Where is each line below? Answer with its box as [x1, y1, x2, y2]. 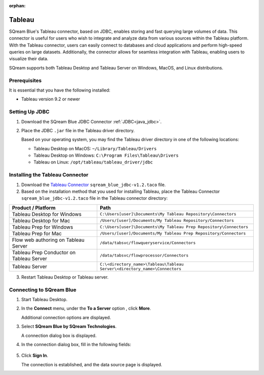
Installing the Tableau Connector [9, 171, 88, 178]
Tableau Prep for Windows [12, 223, 73, 230]
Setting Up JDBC [9, 108, 50, 115]
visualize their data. [9, 56, 48, 62]
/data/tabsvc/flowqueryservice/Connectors [99, 240, 196, 246]
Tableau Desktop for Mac [12, 217, 70, 224]
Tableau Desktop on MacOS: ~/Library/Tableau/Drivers [33, 145, 157, 151]
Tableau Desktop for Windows [12, 211, 82, 217]
